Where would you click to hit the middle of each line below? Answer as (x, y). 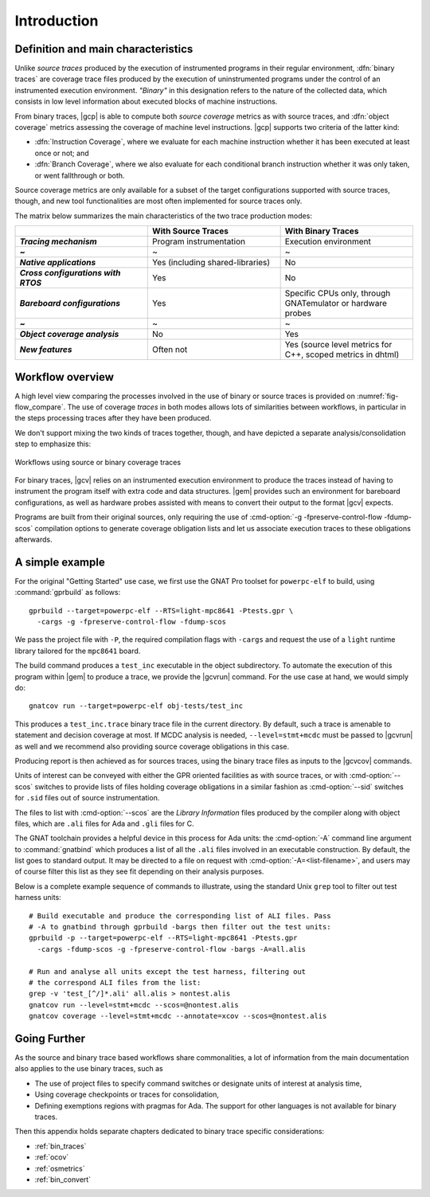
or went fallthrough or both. (80, 175)
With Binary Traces (322, 231)
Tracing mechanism (58, 241)
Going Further (50, 1038)
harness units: (38, 898)
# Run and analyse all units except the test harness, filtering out (168, 971)
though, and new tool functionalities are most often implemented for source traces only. (158, 201)
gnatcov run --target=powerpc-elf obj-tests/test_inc (136, 706)
